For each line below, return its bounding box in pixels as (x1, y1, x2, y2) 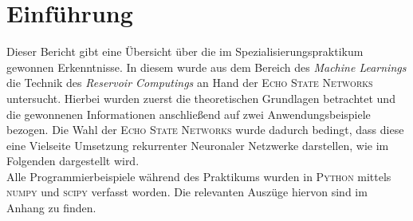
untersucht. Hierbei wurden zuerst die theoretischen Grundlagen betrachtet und (6, 89, 395, 106)
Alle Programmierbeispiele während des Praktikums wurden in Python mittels (6, 168, 391, 184)
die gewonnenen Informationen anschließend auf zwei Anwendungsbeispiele (6, 105, 371, 122)
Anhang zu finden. (6, 199, 96, 216)
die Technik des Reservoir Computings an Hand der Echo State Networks (6, 74, 373, 91)
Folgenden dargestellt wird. (6, 152, 140, 169)
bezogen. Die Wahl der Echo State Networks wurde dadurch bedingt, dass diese (6, 121, 404, 138)
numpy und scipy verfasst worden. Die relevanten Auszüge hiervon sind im (6, 184, 368, 200)
